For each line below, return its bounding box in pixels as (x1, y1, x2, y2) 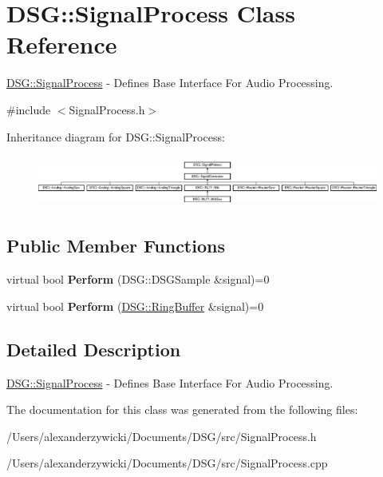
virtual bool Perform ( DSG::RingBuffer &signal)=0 (6, 297, 264, 314)
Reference (6, 28, 117, 61)
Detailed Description (6, 336, 181, 361)
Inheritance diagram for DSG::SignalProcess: (6, 128, 225, 145)
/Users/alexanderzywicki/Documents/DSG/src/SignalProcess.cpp (6, 455, 328, 471)
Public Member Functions (6, 233, 225, 258)
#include (6, 101, 51, 117)
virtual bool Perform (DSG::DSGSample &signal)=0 (6, 271, 270, 288)
